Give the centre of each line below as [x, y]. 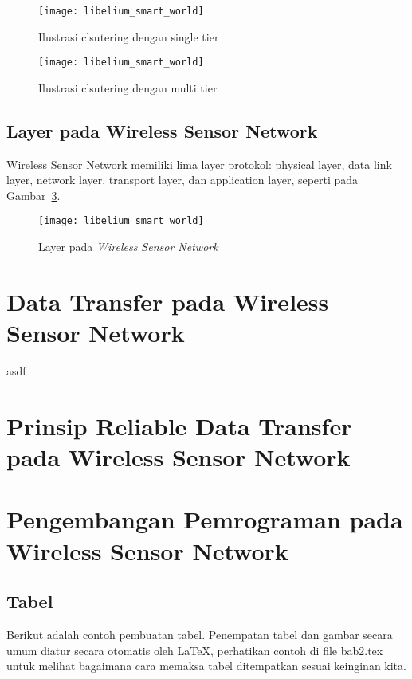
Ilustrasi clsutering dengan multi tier [128, 87]
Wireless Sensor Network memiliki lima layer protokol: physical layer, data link [199, 164]
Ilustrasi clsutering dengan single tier [129, 36]
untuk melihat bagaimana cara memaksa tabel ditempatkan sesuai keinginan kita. [206, 666]
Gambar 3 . [33, 195]
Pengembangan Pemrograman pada [205, 519]
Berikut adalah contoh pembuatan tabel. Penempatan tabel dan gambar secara [200, 634]
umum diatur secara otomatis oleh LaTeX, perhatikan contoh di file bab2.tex [195, 650]
